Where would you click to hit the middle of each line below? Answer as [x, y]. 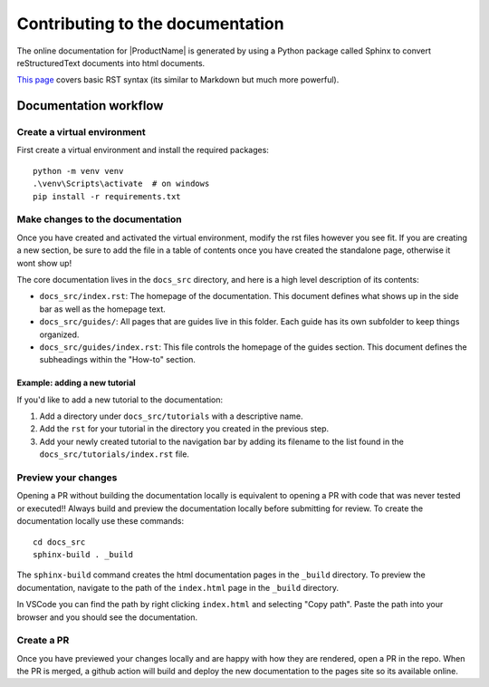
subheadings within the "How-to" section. [118, 360]
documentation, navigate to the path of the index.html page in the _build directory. [178, 587]
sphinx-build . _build [83, 554]
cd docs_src [59, 542]
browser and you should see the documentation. [107, 617]
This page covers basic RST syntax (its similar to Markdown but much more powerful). [178, 80]
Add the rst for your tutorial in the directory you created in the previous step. [184, 429]
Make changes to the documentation [99, 219]
